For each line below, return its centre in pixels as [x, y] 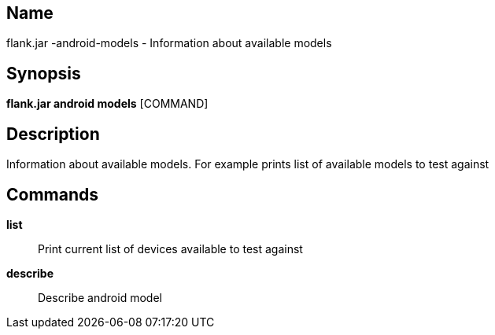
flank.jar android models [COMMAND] [107, 104]
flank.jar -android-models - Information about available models [169, 43]
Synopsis [44, 73]
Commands [53, 194]
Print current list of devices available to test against [170, 248]
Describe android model [100, 297]
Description [53, 134]
